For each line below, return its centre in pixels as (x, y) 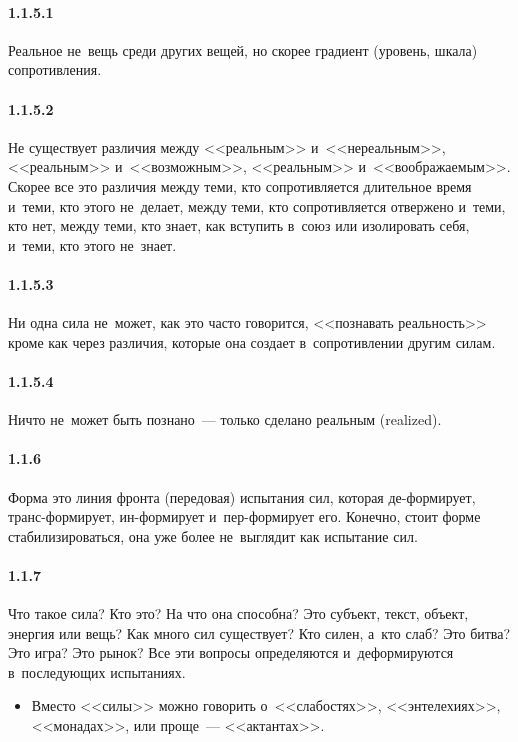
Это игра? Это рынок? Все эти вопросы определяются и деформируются (231, 652)
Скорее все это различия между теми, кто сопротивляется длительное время (240, 185)
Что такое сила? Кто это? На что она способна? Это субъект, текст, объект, (238, 613)
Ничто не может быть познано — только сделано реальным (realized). (225, 419)
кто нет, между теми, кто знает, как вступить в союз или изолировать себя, (239, 225)
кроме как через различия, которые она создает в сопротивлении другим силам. (252, 341)
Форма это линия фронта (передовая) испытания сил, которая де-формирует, (242, 496)
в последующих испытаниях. (97, 671)
